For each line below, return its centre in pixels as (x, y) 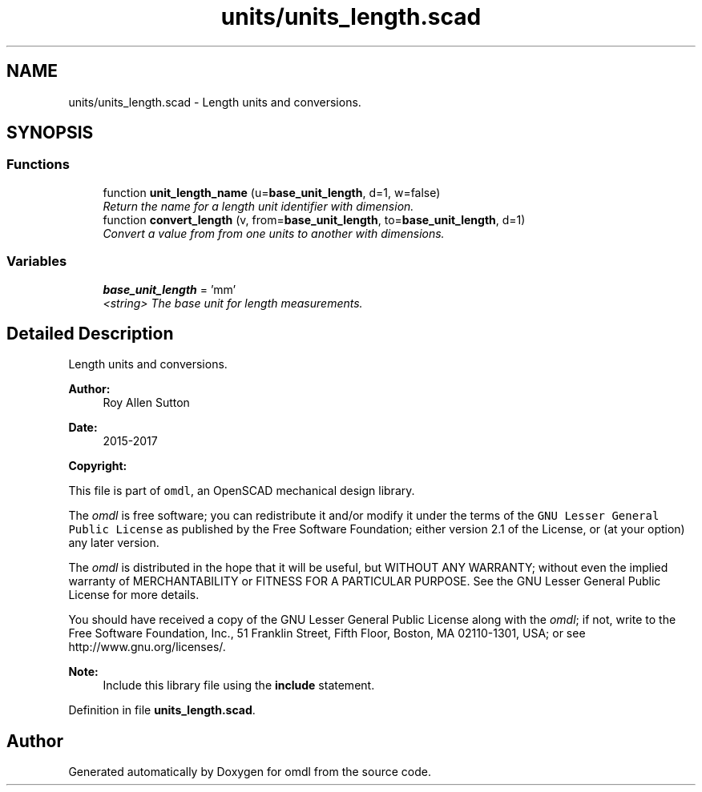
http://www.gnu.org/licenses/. (147, 647)
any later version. (114, 543)
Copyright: (98, 466)
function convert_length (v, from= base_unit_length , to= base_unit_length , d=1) (314, 219)
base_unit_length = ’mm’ (169, 289)
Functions (38, 165)
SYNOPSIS (50, 133)
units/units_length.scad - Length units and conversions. (215, 102)
